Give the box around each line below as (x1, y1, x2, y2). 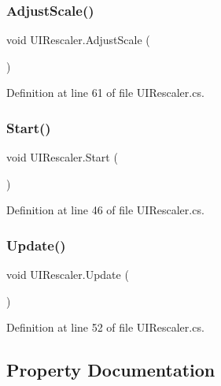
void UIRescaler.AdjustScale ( (6, 32, 150, 48)
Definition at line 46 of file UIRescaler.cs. (6, 202, 204, 218)
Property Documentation (6, 358, 215, 382)
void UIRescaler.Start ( (6, 149, 118, 165)
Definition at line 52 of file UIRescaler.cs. (6, 319, 204, 336)
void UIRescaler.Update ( (6, 266, 129, 283)
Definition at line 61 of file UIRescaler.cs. (6, 84, 204, 101)
